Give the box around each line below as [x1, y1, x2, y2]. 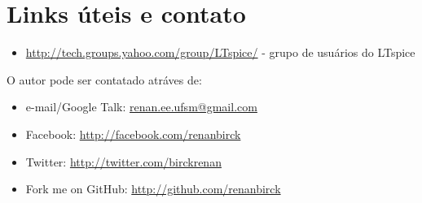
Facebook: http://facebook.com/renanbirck [25, 125, 241, 142]
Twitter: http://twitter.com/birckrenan [25, 153, 222, 170]
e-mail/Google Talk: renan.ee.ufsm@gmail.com [25, 98, 257, 115]
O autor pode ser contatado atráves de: [7, 71, 202, 88]
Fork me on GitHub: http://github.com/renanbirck [25, 180, 281, 197]
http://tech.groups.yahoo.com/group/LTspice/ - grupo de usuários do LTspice [25, 44, 415, 61]
